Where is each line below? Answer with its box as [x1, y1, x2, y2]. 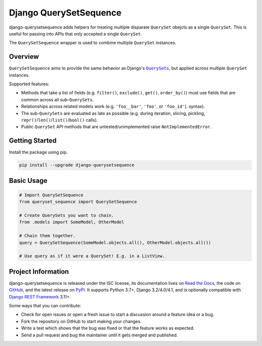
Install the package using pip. [9, 149, 68, 155]
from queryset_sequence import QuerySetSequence [19, 199, 137, 205]
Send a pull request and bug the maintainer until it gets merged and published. [21, 332, 178, 338]
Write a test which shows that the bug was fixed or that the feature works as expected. [21, 325, 195, 331]
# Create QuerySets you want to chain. [19, 213, 114, 218]
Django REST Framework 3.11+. [9, 294, 71, 299]
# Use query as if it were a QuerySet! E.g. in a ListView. [19, 253, 165, 259]
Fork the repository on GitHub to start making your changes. [21, 318, 142, 324]
